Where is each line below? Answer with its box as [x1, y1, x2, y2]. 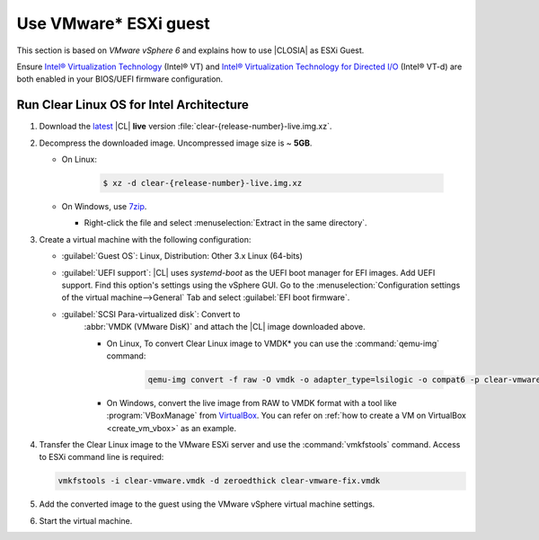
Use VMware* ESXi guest [16, 13, 210, 33]
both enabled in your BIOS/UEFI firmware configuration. [16, 74, 224, 84]
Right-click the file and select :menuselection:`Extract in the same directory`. [84, 217, 367, 228]
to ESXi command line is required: [39, 452, 164, 463]
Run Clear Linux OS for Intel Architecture [16, 97, 249, 112]
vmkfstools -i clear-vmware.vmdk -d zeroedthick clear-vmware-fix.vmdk [57, 476, 381, 486]
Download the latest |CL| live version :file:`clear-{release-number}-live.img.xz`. [39, 121, 332, 132]
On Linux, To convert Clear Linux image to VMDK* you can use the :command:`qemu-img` [106, 338, 440, 349]
